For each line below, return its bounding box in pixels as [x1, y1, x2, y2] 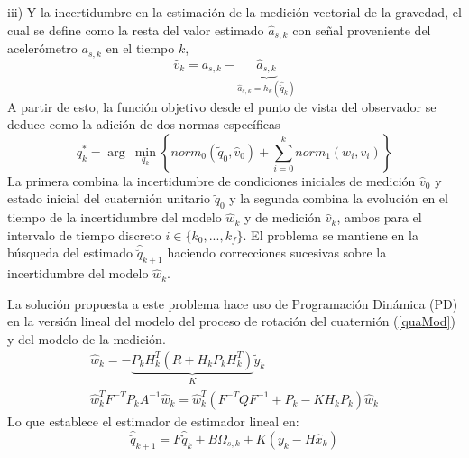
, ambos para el [336, 208, 422, 227]
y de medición [244, 208, 322, 227]
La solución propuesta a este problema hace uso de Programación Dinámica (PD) [7, 294, 458, 313]
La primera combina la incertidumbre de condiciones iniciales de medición [7, 171, 416, 190]
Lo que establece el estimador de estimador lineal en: [7, 411, 299, 430]
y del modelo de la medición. [7, 329, 166, 348]
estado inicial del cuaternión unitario [7, 189, 210, 208]
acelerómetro [7, 39, 78, 58]
